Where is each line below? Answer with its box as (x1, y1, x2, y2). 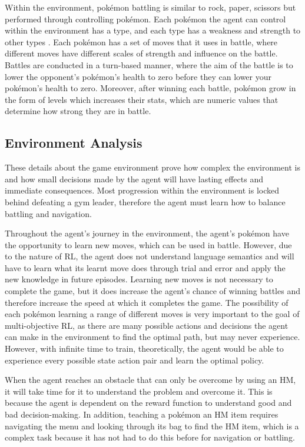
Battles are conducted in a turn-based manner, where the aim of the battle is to (5, 58, 293, 71)
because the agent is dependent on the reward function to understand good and (5, 396, 292, 409)
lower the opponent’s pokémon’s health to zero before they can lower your (5, 70, 271, 82)
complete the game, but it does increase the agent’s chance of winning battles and (5, 285, 300, 297)
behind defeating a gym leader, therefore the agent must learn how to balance (5, 195, 286, 208)
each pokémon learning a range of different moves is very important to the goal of (5, 308, 300, 320)
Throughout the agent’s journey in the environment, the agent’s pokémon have (5, 227, 289, 239)
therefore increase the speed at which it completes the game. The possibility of (5, 296, 289, 308)
